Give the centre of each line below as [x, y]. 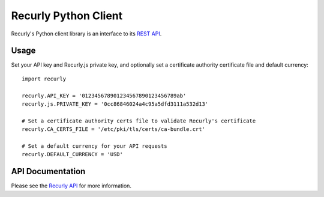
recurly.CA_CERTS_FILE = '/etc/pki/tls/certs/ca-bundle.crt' [113, 129]
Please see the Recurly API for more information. [71, 186]
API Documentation [48, 171]
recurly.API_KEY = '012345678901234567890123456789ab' [104, 95]
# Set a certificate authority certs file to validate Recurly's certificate [139, 121]
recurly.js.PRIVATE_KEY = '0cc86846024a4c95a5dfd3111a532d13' [115, 104]
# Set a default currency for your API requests [94, 146]
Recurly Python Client [67, 16]
